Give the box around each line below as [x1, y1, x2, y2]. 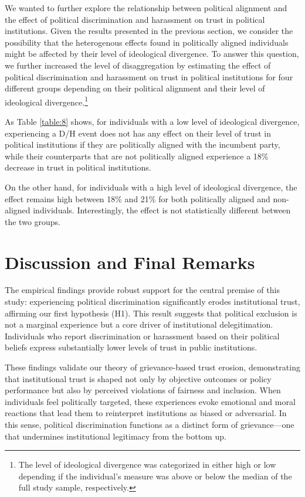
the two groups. [5, 215, 61, 227]
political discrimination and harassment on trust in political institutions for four [5, 70, 293, 83]
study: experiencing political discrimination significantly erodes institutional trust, [5, 295, 300, 308]
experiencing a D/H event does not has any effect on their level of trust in [5, 127, 271, 139]
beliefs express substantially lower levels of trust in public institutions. [5, 341, 257, 353]
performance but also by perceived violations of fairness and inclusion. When [5, 384, 281, 396]
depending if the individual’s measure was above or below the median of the [18, 469, 292, 482]
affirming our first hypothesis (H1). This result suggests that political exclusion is [5, 307, 297, 319]
